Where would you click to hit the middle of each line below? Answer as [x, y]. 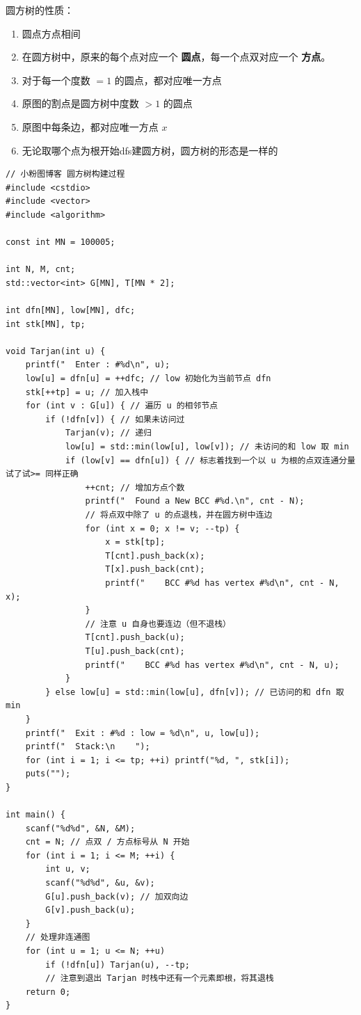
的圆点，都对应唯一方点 [168, 80]
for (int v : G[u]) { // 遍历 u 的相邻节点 [122, 406]
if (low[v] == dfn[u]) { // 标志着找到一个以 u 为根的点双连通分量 [210, 460]
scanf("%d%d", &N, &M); [80, 828]
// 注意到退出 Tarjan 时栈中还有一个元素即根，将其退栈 [160, 978]
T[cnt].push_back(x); [155, 556]
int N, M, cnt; [41, 270]
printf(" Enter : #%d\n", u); [98, 365]
